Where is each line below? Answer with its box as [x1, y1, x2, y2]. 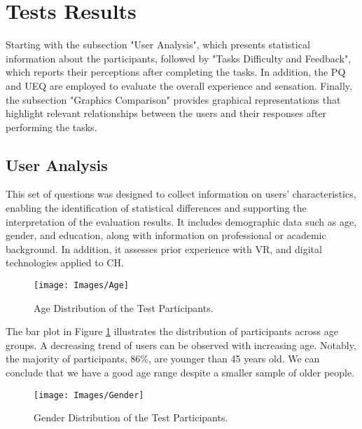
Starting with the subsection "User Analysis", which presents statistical [6, 37, 310, 52]
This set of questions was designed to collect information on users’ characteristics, [6, 186, 356, 201]
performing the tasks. [6, 119, 97, 134]
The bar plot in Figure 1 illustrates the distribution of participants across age [6, 324, 338, 339]
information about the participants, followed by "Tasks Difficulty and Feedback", [6, 50, 351, 65]
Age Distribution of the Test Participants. [34, 300, 214, 315]
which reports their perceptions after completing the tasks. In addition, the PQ [6, 64, 346, 79]
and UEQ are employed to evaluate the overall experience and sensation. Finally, [6, 78, 352, 93]
